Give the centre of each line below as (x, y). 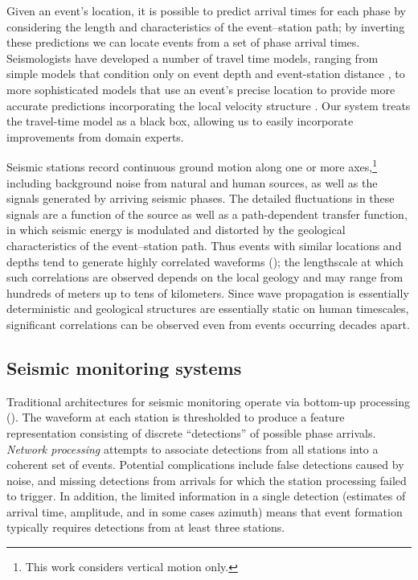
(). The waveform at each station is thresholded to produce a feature (176, 417)
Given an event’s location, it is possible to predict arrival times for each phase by (206, 10)
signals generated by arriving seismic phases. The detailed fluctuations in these (201, 198)
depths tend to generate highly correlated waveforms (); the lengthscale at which (205, 261)
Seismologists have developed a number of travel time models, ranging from (193, 58)
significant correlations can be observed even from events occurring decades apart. (208, 324)
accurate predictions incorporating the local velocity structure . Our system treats (209, 105)
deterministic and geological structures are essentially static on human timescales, (208, 309)
